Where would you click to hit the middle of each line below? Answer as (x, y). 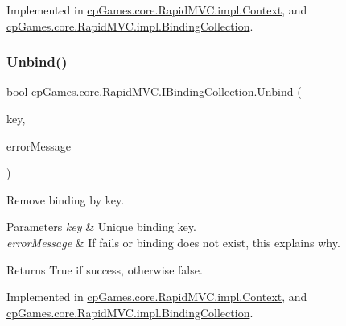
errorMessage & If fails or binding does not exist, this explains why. (173, 242)
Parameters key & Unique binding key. (101, 227)
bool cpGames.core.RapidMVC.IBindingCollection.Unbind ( (154, 91)
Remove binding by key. (66, 199)
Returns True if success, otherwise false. (105, 269)
